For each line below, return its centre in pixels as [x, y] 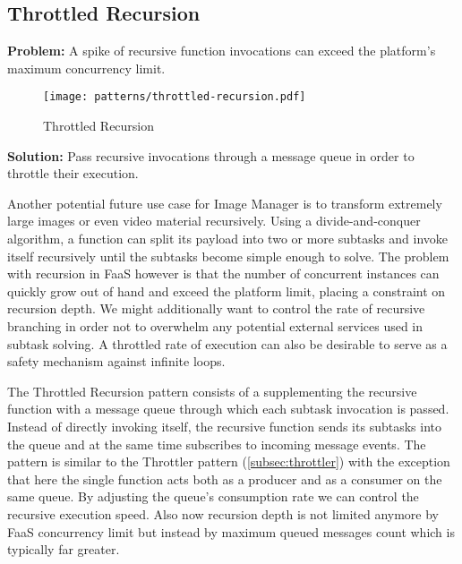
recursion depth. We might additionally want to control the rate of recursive [216, 308]
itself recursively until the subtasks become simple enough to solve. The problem [228, 256]
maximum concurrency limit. [86, 68]
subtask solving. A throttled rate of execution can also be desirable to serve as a [227, 343]
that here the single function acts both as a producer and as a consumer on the [225, 479]
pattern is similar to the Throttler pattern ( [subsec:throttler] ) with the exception [229, 461]
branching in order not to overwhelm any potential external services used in [215, 325]
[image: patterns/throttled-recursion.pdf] [175, 97]
